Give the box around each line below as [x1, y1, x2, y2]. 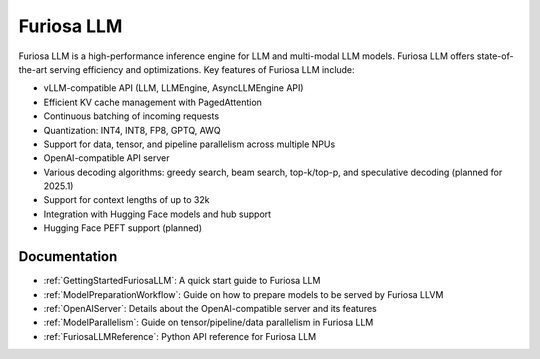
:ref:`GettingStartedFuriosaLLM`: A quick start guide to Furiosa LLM [43, 275, 321, 287]
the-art [18, 63, 48, 75]
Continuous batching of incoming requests [43, 110, 220, 122]
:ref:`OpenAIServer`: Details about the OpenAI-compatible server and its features [43, 302, 377, 314]
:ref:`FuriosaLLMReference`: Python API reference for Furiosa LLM [43, 330, 317, 342]
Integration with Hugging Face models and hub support [43, 208, 272, 220]
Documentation [18, 248, 118, 265]
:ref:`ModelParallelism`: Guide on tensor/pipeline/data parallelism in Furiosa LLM [43, 316, 374, 329]
